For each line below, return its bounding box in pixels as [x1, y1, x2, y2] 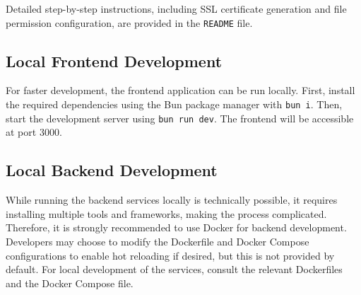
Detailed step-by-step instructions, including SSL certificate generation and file [6, 1, 347, 16]
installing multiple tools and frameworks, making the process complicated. [6, 206, 327, 221]
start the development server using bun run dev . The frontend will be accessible [6, 110, 354, 125]
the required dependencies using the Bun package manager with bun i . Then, [6, 97, 343, 112]
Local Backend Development [6, 159, 218, 181]
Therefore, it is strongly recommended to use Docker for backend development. [6, 220, 347, 235]
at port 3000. [6, 125, 62, 139]
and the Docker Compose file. [6, 275, 134, 290]
